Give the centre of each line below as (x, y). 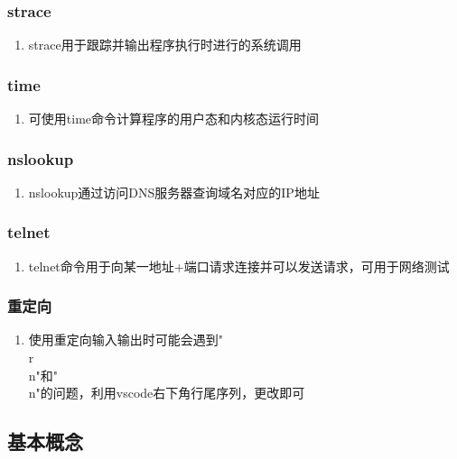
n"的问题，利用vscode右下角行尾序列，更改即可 (167, 393)
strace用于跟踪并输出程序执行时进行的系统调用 (165, 45)
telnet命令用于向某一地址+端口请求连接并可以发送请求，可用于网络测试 (239, 266)
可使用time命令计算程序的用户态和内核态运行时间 (174, 119)
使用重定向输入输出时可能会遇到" (126, 340)
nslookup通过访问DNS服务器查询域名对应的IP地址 (174, 192)
